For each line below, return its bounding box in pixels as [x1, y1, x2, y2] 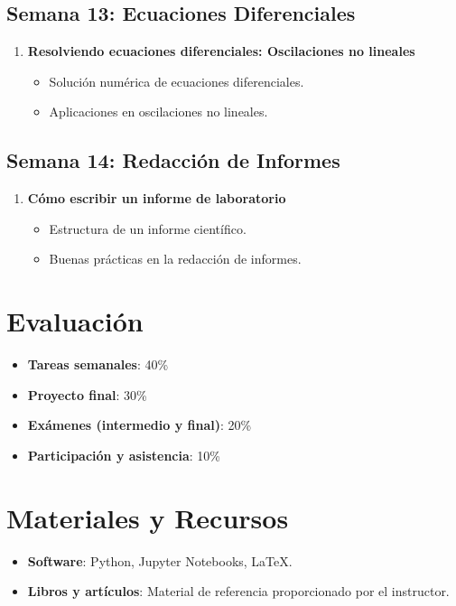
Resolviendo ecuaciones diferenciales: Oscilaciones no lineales [27, 42, 415, 61]
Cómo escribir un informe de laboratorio [27, 189, 286, 208]
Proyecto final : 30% [27, 385, 147, 404]
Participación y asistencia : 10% [27, 445, 221, 464]
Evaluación [6, 303, 144, 340]
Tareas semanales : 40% [27, 355, 169, 374]
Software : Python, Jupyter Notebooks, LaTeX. [27, 551, 293, 570]
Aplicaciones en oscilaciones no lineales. [49, 102, 268, 121]
